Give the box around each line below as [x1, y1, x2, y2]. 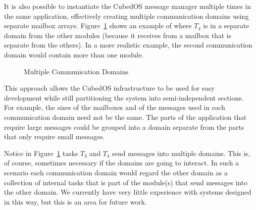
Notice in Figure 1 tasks [4, 148, 78, 158]
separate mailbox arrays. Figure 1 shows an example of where [4, 20, 192, 31]
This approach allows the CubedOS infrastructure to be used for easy [4, 83, 215, 93]
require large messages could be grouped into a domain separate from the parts [4, 121, 244, 132]
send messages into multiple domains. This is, [112, 148, 251, 158]
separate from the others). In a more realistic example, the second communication [4, 40, 253, 50]
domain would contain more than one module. [4, 49, 144, 59]
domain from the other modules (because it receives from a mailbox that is [4, 30, 231, 40]
